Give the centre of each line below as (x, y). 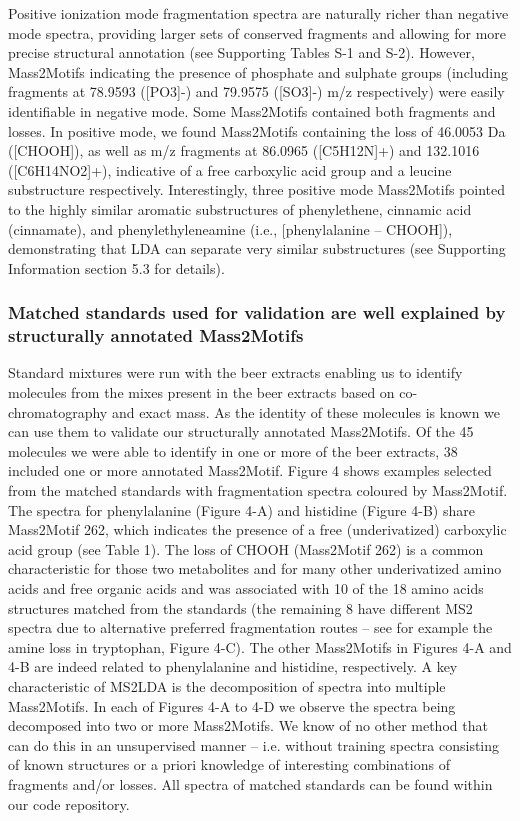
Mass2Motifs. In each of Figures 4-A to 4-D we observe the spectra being (232, 705)
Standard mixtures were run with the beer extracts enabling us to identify (235, 372)
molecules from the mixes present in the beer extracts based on (201, 392)
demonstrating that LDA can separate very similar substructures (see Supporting (257, 248)
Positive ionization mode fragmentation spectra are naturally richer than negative (258, 13)
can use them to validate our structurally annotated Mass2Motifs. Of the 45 (241, 431)
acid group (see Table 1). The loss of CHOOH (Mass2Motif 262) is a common (246, 548)
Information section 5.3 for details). (116, 267)
